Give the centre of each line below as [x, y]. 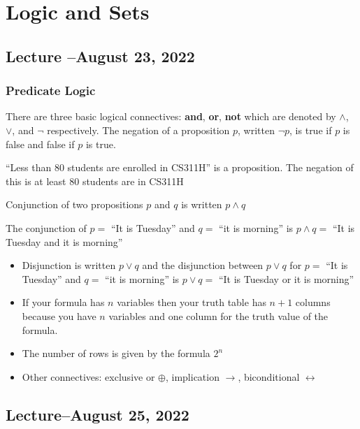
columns [313, 302]
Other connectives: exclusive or [88, 376]
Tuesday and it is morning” [64, 241]
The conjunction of [46, 227]
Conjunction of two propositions [74, 204]
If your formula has [63, 302]
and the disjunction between [203, 265]
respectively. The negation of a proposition [138, 130]
